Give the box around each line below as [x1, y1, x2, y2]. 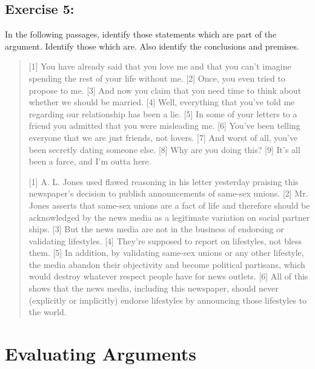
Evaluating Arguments [5, 341, 197, 366]
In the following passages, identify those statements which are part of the [5, 28, 277, 41]
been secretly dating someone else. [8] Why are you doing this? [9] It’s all [28, 143, 300, 155]
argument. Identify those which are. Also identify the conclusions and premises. [5, 39, 299, 52]
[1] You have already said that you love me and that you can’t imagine [28, 60, 291, 73]
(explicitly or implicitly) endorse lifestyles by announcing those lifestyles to [28, 293, 307, 306]
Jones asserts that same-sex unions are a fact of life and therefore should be [28, 198, 310, 211]
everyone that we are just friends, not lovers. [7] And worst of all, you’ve [28, 131, 298, 143]
